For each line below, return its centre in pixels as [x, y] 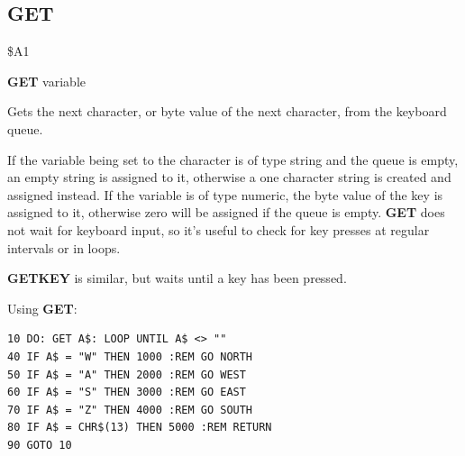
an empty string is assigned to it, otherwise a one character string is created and [229, 177]
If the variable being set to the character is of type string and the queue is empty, [233, 159]
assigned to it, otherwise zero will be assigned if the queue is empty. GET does [226, 212]
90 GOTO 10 [40, 445]
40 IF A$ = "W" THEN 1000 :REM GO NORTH [130, 356]
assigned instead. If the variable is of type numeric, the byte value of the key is [225, 194]
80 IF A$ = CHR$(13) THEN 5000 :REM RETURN [140, 428]
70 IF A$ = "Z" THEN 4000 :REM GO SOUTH [130, 410]
